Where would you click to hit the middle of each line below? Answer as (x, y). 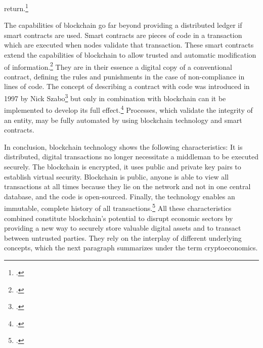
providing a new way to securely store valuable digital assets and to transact (123, 228)
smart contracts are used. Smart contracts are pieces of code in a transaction (123, 35)
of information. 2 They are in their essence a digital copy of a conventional (118, 66)
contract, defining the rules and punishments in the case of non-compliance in (124, 76)
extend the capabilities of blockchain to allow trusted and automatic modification (130, 55)
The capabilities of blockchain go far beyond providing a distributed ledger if (123, 25)
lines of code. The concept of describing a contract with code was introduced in (127, 86)
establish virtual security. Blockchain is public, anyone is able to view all (116, 176)
